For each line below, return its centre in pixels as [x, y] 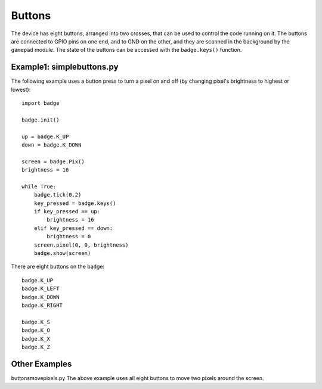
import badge [41, 103]
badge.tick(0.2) [58, 195]
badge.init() [41, 120]
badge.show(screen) [62, 253]
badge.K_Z [36, 347]
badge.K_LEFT [41, 289]
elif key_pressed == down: [73, 228]
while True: [39, 186]
